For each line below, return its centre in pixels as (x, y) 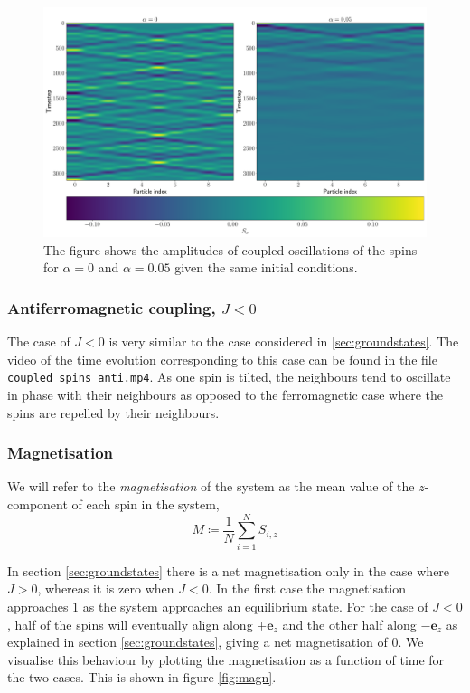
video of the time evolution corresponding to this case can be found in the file (222, 359)
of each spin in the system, (146, 504)
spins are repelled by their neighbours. (113, 412)
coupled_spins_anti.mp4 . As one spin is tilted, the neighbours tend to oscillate (229, 377)
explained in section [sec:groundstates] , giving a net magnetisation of (197, 642)
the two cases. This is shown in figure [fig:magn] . (142, 677)
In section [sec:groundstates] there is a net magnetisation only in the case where (229, 570)
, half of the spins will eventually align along (130, 624)
